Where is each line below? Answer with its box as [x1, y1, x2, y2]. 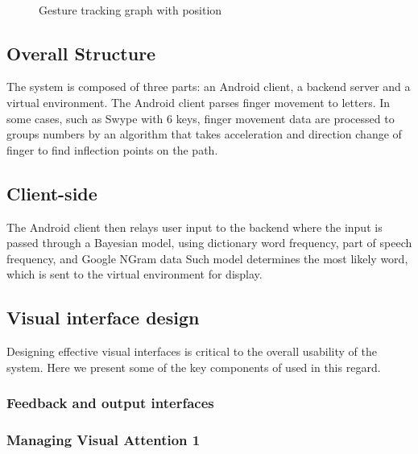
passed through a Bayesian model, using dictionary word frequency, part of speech [6, 234, 412, 251]
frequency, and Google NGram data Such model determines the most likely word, [6, 250, 408, 266]
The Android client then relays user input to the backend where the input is [6, 218, 383, 235]
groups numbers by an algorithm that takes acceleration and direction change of [6, 126, 402, 142]
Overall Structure [6, 40, 156, 65]
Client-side [6, 180, 97, 205]
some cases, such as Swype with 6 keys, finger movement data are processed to [6, 109, 395, 126]
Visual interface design [6, 305, 200, 330]
